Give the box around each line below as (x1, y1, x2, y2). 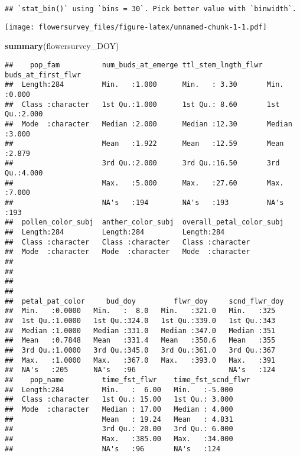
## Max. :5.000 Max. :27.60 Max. (5, 178, 284, 187)
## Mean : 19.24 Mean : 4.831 (5, 415, 233, 424)
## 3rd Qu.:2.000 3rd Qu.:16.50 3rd (5, 159, 280, 168)
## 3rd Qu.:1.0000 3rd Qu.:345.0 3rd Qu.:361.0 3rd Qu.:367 (5, 346, 276, 354)
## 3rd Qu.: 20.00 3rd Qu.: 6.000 (5, 425, 233, 434)
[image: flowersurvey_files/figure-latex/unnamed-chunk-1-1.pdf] (5, 22, 267, 31)
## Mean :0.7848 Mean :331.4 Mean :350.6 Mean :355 (5, 336, 276, 345)
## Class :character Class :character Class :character (5, 237, 250, 246)
